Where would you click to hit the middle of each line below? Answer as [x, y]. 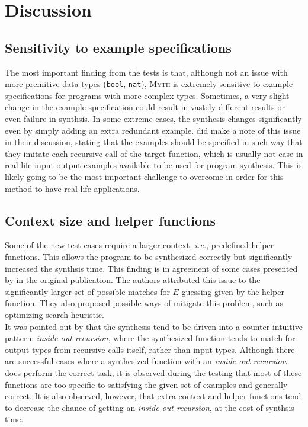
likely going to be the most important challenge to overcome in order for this [144, 176]
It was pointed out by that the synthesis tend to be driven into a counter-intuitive [154, 326]
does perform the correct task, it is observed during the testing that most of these [153, 372]
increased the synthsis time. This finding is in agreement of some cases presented [151, 268]
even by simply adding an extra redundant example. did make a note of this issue [153, 130]
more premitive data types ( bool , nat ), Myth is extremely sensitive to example [149, 84]
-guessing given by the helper [231, 291]
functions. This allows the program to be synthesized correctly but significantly [149, 256]
